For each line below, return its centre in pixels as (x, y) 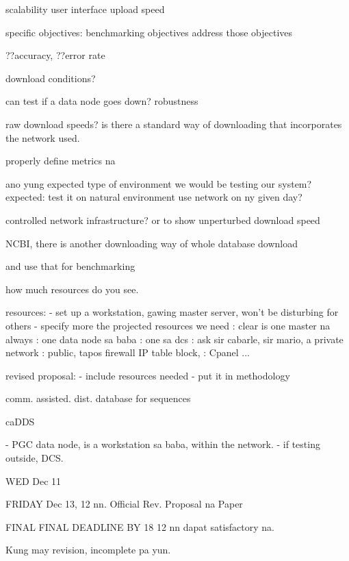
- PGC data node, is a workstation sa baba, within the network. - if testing (163, 444)
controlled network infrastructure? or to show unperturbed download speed (163, 220)
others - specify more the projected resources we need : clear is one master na (168, 325)
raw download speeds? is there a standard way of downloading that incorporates (174, 124)
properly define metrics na (61, 161)
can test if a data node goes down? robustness (102, 101)
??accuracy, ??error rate (55, 55)
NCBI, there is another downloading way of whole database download (152, 243)
